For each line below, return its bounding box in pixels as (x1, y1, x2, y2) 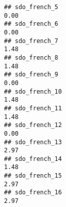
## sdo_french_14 (4, 155, 62, 162)
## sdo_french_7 (4, 37, 58, 45)
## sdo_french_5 (4, 4, 58, 11)
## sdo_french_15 (4, 172, 62, 180)
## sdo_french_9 (4, 71, 58, 78)
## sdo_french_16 (4, 189, 62, 196)
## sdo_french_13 (4, 138, 62, 146)
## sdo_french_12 (4, 121, 62, 129)
